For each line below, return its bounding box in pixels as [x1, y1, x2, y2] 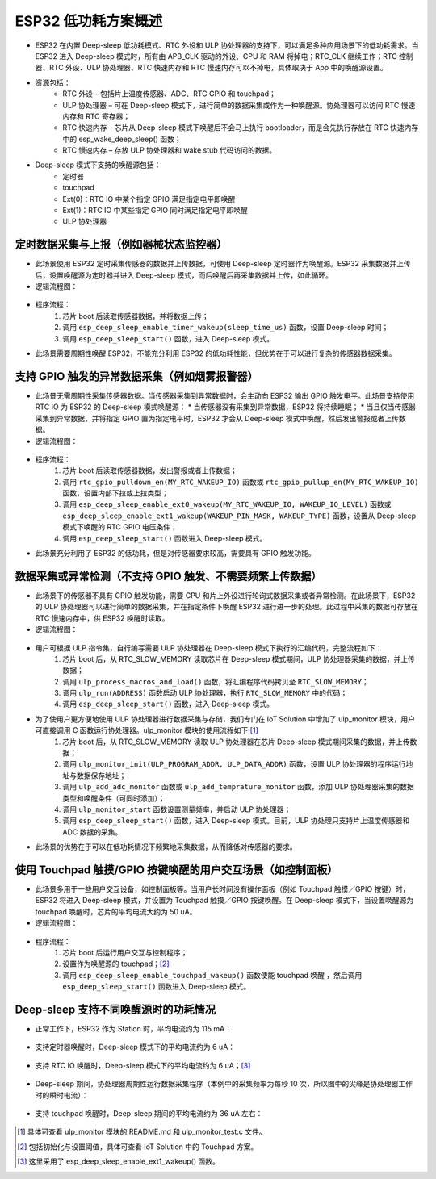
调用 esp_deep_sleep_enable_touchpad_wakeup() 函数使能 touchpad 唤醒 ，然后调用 [62, 970, 363, 980]
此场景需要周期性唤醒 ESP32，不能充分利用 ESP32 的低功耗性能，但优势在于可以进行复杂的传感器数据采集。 [35, 349, 396, 358]
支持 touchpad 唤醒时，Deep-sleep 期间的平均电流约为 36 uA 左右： [35, 1109, 263, 1118]
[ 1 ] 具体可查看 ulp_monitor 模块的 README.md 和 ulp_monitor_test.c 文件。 [17, 1127, 266, 1137]
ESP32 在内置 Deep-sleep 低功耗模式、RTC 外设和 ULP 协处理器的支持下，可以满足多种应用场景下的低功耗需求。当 [35, 40, 419, 50]
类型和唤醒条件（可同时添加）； [62, 793, 166, 803]
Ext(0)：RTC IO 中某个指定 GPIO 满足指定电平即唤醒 [62, 194, 236, 203]
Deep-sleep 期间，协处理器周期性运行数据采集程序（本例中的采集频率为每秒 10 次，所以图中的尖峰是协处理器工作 [35, 1079, 413, 1089]
